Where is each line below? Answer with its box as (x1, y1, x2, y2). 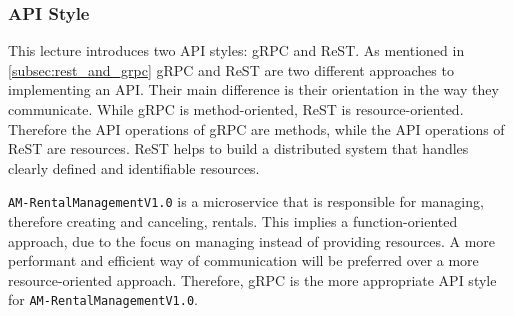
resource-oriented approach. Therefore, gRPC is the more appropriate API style (8, 269, 497, 290)
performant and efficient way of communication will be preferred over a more (8, 250, 479, 271)
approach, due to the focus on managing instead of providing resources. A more (8, 230, 496, 251)
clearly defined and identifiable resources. (8, 157, 260, 178)
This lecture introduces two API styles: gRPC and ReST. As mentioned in (8, 40, 465, 61)
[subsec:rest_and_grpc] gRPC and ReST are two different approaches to (8, 59, 454, 80)
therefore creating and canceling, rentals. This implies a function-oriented (8, 211, 458, 232)
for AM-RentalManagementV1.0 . (8, 289, 198, 310)
